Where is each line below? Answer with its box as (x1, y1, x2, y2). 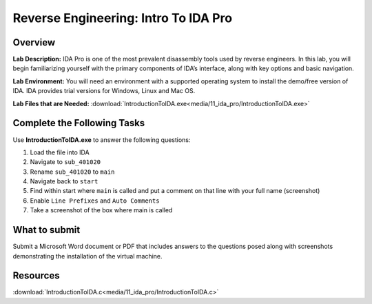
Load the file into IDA (30, 148, 90, 156)
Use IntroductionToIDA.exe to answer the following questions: (12, 135, 191, 144)
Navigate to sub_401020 (30, 158, 101, 166)
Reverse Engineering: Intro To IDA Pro (12, 10, 233, 26)
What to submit (12, 224, 81, 236)
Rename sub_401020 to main (30, 168, 115, 176)
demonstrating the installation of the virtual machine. (12, 252, 163, 260)
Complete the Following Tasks (12, 117, 145, 129)
